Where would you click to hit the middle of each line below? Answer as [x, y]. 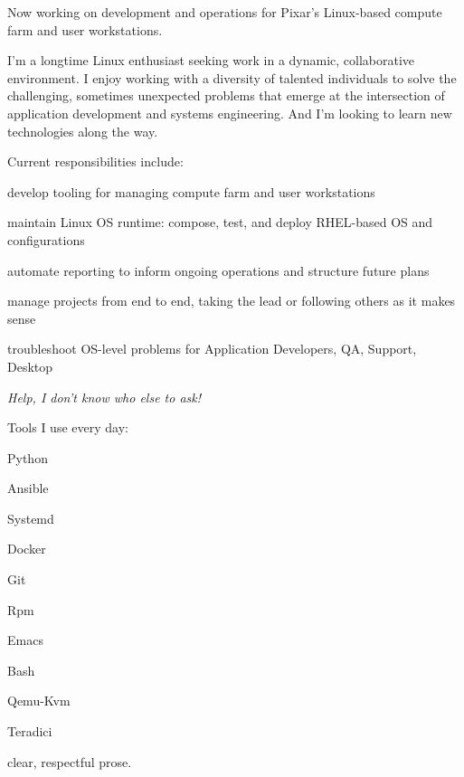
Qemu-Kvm [39, 701]
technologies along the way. [83, 131]
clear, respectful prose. [70, 761]
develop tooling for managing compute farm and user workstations [191, 191]
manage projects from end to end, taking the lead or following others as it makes [232, 301]
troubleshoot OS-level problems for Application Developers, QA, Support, [212, 349]
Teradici [30, 731]
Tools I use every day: [68, 427]
